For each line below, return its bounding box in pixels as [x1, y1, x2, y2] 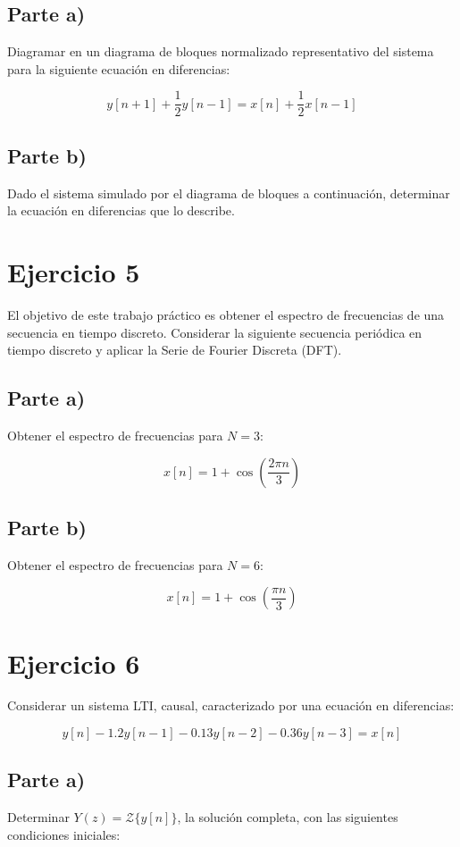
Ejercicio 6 [7, 644, 140, 681]
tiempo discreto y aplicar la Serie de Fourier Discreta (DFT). [7, 340, 342, 359]
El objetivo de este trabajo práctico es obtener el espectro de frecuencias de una [7, 305, 445, 323]
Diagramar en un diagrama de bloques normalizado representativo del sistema [7, 42, 434, 61]
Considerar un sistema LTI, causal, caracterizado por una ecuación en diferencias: [7, 696, 455, 715]
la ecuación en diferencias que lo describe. [7, 201, 235, 220]
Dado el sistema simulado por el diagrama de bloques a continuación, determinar [7, 183, 450, 202]
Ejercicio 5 [7, 254, 140, 290]
